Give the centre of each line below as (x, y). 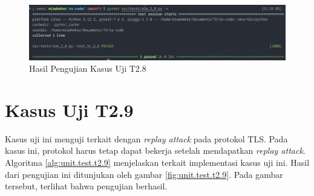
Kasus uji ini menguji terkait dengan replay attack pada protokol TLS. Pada (146, 138)
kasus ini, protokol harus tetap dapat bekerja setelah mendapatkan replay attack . (155, 150)
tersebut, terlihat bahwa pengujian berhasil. (86, 186)
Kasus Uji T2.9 (69, 109)
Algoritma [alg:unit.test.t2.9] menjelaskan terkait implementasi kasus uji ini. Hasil (157, 162)
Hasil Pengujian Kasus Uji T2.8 (88, 68)
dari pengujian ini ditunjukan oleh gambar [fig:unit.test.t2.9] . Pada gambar (144, 174)
